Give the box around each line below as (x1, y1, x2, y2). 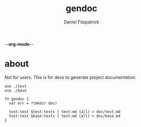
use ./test (4, 84, 27, 89)
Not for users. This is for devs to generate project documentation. (4, 74, 137, 80)
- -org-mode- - (4, 41, 34, 47)
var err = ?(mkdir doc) (9, 101, 57, 106)
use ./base (4, 88, 27, 93)
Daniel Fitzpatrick (63, 19, 100, 25)
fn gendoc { (4, 96, 29, 101)
